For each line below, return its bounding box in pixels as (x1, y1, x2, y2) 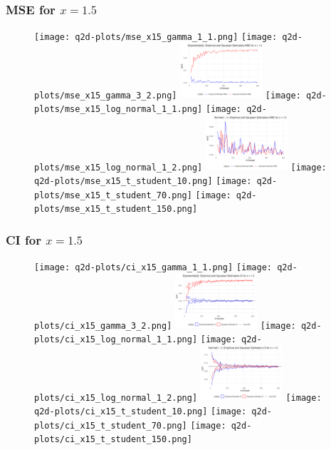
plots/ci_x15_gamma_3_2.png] (34, 320, 172, 331)
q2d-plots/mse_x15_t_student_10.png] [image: (34, 176, 252, 186)
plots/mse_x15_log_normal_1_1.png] (34, 104, 203, 115)
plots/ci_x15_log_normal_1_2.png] (34, 392, 198, 403)
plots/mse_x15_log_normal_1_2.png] (34, 162, 203, 173)
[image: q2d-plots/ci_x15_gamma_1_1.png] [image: (34, 262, 272, 273)
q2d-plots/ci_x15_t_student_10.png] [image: (34, 406, 247, 416)
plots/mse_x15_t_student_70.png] (34, 190, 192, 200)
